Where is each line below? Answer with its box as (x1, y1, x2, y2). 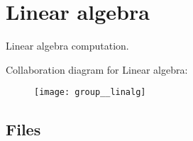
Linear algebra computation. (6, 38, 129, 53)
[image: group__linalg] (34, 87, 146, 98)
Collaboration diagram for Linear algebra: (6, 62, 188, 77)
